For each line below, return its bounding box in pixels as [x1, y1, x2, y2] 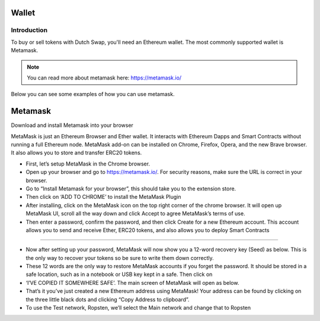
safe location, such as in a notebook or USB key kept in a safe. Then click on [25, 271, 213, 278]
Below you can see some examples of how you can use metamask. [11, 91, 175, 98]
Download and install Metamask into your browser [11, 122, 133, 129]
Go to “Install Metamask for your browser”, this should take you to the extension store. [25, 185, 236, 192]
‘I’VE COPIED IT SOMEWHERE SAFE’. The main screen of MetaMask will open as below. [25, 279, 239, 286]
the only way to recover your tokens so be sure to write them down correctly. [25, 254, 215, 261]
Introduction [11, 26, 47, 34]
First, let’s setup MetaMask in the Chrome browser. [25, 160, 151, 167]
